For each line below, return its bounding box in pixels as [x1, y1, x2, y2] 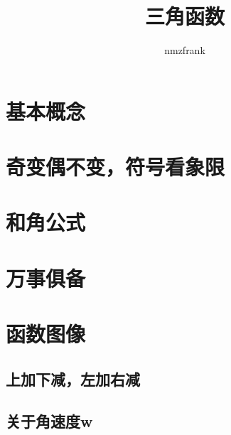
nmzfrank [164, 43, 205, 58]
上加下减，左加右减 [6, 367, 140, 390]
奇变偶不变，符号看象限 [6, 152, 225, 181]
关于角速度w [6, 409, 93, 431]
